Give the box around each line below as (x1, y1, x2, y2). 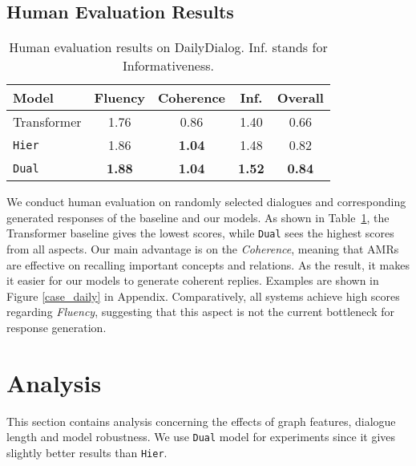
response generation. (6, 319, 107, 336)
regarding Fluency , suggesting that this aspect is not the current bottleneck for (6, 303, 394, 320)
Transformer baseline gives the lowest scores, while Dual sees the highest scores (6, 225, 394, 241)
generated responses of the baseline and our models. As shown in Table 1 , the (6, 209, 390, 225)
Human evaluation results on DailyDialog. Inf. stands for (9, 38, 328, 57)
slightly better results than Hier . (6, 444, 168, 460)
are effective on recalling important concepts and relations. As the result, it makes (6, 256, 410, 273)
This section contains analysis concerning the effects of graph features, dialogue (6, 412, 396, 429)
